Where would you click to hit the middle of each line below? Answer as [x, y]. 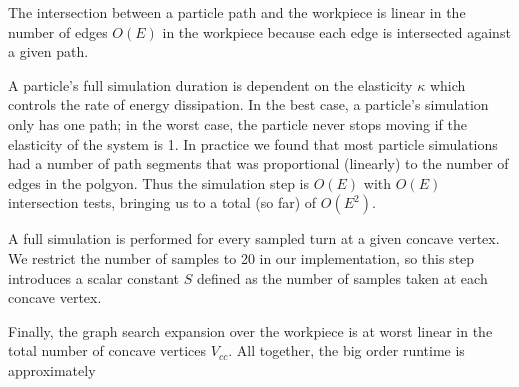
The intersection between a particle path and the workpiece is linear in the [237, 12]
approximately [52, 369]
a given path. [48, 51]
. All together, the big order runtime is [346, 350]
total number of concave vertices [107, 350]
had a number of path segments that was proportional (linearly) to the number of [258, 163]
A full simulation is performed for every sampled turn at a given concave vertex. [254, 238]
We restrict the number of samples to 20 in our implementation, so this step [241, 257]
